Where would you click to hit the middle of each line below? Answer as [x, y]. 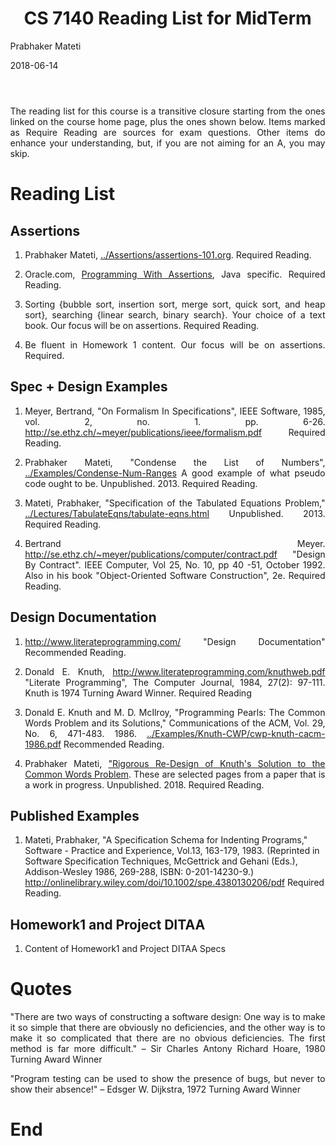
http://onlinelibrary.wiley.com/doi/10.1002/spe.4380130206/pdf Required [174, 883]
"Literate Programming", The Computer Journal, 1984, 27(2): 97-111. [175, 682]
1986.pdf [43, 744]
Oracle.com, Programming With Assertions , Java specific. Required [175, 274]
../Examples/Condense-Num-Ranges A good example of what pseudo [175, 473]
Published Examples [75, 815]
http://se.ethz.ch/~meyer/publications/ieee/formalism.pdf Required [175, 432]
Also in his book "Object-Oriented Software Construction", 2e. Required [175, 575]
